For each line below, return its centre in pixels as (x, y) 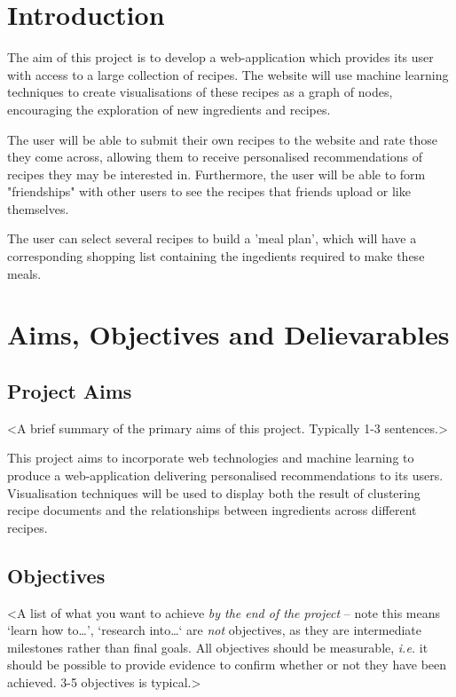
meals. (24, 273)
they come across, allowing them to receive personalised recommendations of (215, 157)
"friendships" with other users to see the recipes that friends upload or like (209, 191)
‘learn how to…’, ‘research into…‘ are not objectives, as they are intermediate (215, 630)
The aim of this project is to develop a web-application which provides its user (220, 57)
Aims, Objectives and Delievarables (228, 334)
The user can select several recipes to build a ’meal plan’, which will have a (212, 238)
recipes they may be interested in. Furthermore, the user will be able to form (216, 174)
